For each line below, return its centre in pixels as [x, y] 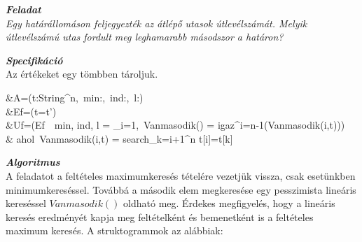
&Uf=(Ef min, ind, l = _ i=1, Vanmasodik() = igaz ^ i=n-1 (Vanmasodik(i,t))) [175, 125]
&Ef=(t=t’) [31, 111]
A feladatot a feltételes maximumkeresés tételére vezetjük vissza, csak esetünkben [181, 175]
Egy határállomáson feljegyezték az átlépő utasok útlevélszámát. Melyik [156, 23]
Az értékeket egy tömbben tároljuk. [82, 74]
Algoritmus [33, 162]
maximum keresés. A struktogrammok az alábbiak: [114, 230]
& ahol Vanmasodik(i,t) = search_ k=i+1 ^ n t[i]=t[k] [119, 138]
